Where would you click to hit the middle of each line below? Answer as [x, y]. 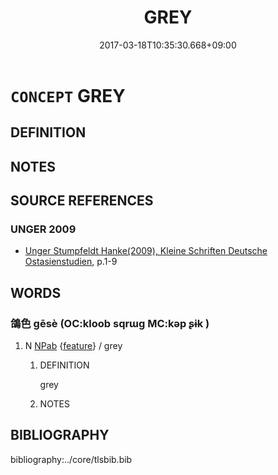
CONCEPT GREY [68, 95]
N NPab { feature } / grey [73, 346]
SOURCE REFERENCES [82, 201]
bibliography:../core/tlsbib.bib [71, 459]
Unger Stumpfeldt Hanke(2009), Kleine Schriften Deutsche [146, 251]
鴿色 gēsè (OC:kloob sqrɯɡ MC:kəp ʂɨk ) [110, 323]
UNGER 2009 [43, 229]
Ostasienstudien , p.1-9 [71, 262]
